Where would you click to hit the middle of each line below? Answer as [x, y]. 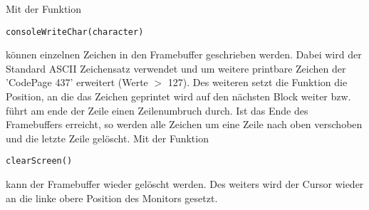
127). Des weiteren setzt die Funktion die [258, 82]
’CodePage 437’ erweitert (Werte [77, 82]
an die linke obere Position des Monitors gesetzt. [112, 198]
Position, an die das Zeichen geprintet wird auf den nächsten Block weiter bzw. [178, 96]
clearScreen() [39, 161]
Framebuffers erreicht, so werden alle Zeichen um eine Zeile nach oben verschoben [184, 124]
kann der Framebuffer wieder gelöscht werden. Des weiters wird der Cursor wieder [185, 184]
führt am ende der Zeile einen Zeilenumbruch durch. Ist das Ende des [157, 110]
